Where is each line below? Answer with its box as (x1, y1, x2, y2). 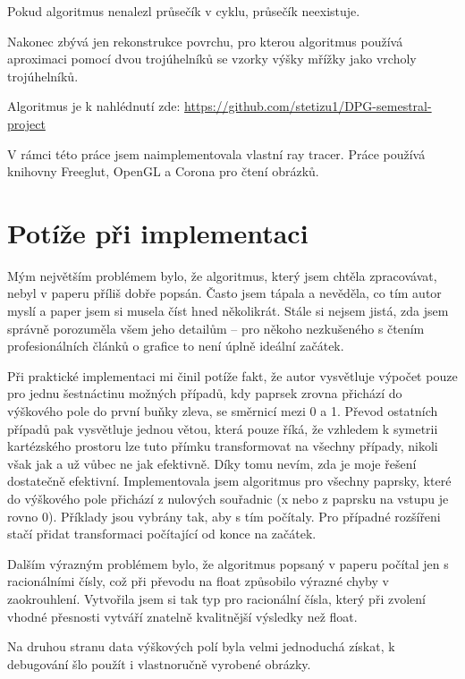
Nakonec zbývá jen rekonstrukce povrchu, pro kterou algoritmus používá (7, 31, 403, 50)
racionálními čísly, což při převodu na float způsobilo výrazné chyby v (7, 572, 389, 590)
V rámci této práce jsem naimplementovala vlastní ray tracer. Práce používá (7, 144, 426, 163)
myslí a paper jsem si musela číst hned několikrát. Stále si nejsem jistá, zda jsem (7, 301, 449, 320)
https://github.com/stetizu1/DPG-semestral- (184, 97, 432, 115)
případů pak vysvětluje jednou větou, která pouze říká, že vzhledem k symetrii (7, 419, 438, 437)
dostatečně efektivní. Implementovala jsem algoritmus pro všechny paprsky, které (7, 471, 452, 490)
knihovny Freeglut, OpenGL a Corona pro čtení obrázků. (7, 162, 319, 181)
